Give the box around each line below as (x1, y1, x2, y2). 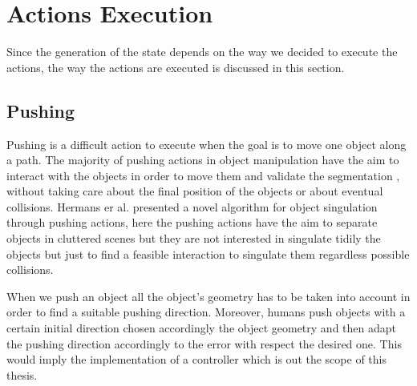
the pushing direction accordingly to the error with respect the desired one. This (6, 335, 402, 352)
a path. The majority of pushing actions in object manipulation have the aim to (6, 151, 399, 168)
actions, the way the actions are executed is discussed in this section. (6, 58, 345, 75)
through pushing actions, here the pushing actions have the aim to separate (6, 214, 378, 231)
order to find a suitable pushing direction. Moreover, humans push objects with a (6, 304, 406, 320)
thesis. (6, 366, 38, 383)
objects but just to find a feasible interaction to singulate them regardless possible (6, 245, 410, 262)
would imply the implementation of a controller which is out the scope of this (6, 351, 387, 368)
